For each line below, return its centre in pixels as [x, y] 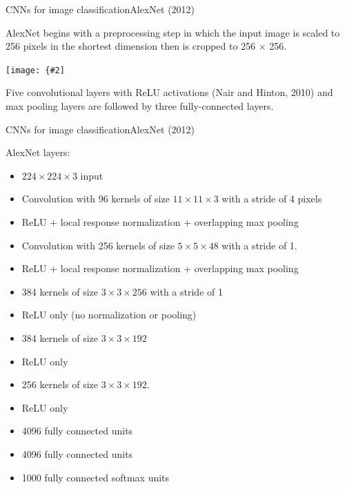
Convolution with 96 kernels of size [96, 199]
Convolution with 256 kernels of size [98, 245]
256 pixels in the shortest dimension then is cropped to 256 [131, 46]
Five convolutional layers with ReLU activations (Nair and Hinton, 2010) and [169, 92]
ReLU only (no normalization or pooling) [109, 315]
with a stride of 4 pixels [272, 199]
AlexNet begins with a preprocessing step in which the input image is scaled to [173, 32]
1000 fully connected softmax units [96, 477]
